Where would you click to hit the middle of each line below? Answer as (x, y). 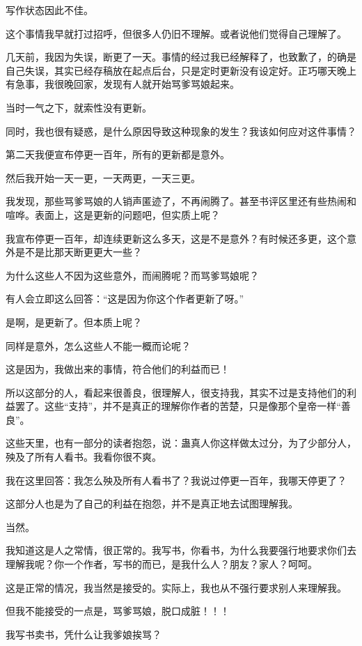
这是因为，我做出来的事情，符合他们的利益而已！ (118, 369)
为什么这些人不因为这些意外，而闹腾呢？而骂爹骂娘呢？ (132, 275)
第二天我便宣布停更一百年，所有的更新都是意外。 (118, 154)
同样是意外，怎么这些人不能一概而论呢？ (98, 345)
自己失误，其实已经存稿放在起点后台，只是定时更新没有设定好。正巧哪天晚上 (181, 70)
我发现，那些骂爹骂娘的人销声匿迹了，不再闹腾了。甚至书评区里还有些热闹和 (181, 201)
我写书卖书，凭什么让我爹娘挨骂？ (84, 634)
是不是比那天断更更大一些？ (78, 252)
